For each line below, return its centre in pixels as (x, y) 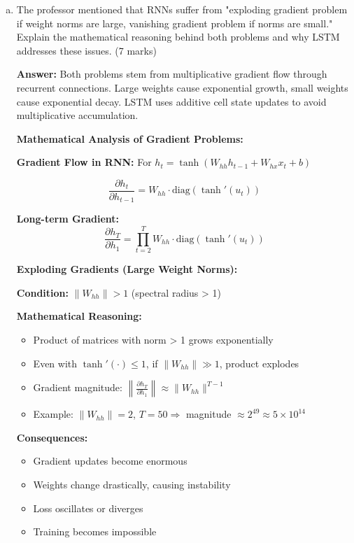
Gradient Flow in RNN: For (84, 162)
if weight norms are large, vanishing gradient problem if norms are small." (175, 23)
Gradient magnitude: (78, 387)
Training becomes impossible (95, 531)
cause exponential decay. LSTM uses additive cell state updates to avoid (171, 101)
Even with (55, 363)
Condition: (43, 292)
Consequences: (52, 437)
